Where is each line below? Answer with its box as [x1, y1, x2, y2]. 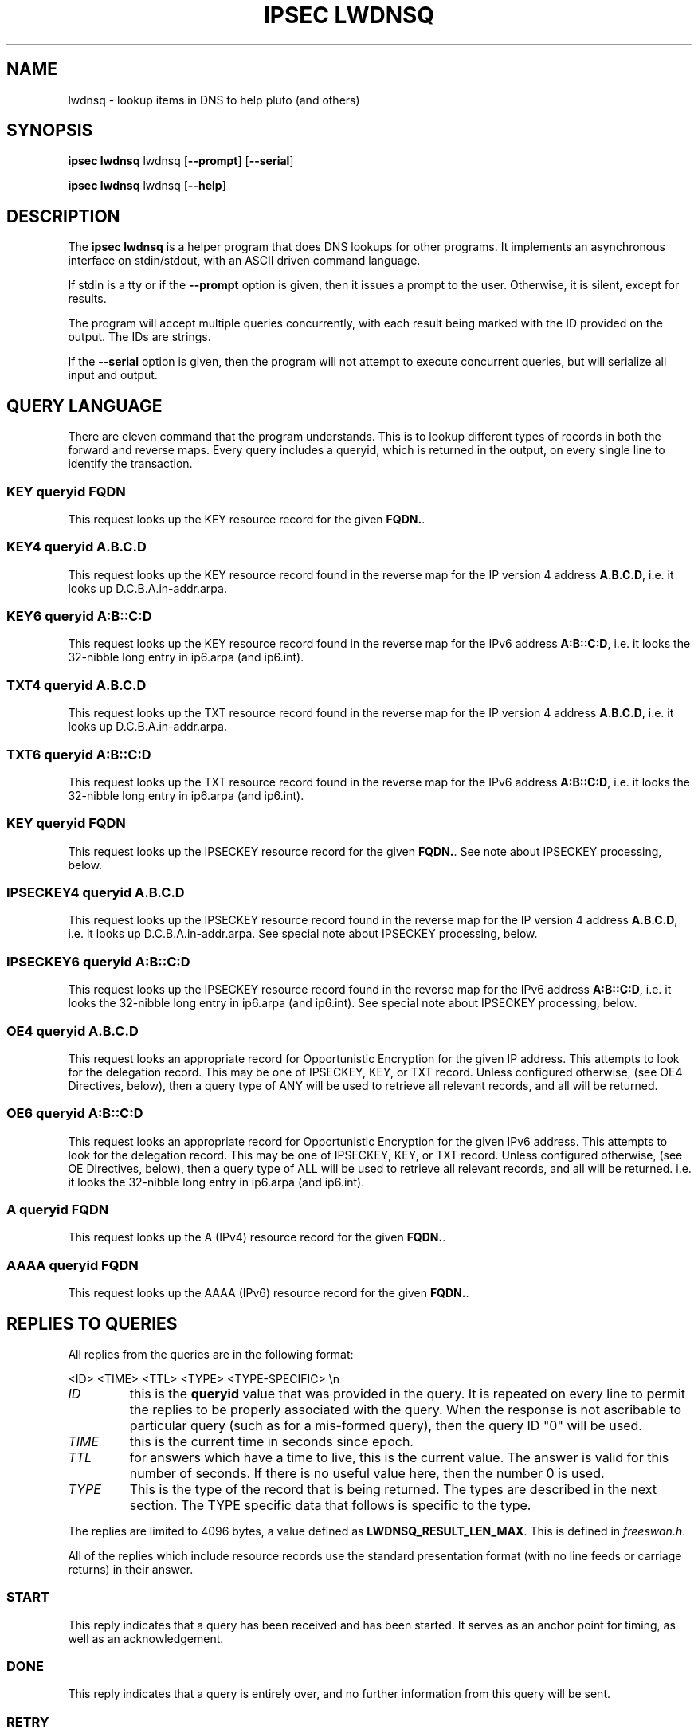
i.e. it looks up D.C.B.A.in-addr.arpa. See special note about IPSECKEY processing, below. [68, 927, 538, 941]
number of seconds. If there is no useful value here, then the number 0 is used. [129, 1464, 605, 1481]
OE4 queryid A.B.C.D [6, 1022, 139, 1039]
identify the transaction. [68, 457, 193, 471]
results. [68, 292, 107, 306]
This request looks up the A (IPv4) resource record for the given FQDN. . [68, 1230, 446, 1245]
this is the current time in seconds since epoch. [129, 1433, 414, 1449]
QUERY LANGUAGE [6, 395, 163, 416]
